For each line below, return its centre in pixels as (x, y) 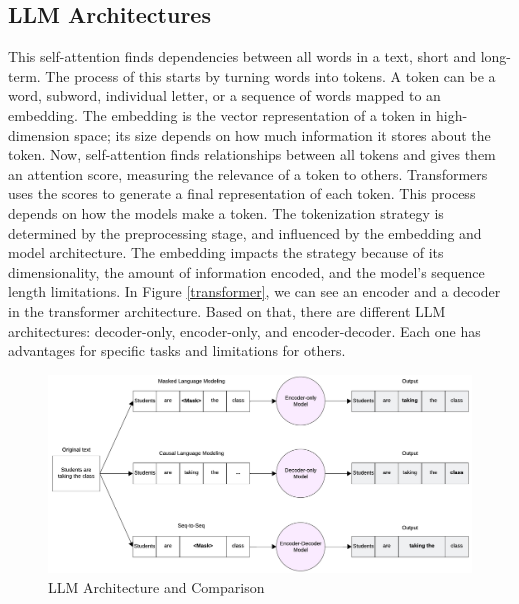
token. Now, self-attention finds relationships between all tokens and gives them (252, 154)
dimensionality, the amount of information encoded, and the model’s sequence (246, 271)
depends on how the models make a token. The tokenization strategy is (226, 212)
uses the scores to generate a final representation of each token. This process (242, 193)
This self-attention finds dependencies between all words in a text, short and (242, 56)
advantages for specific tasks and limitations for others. (177, 350)
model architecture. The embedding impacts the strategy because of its (226, 252)
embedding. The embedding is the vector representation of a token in (220, 114)
